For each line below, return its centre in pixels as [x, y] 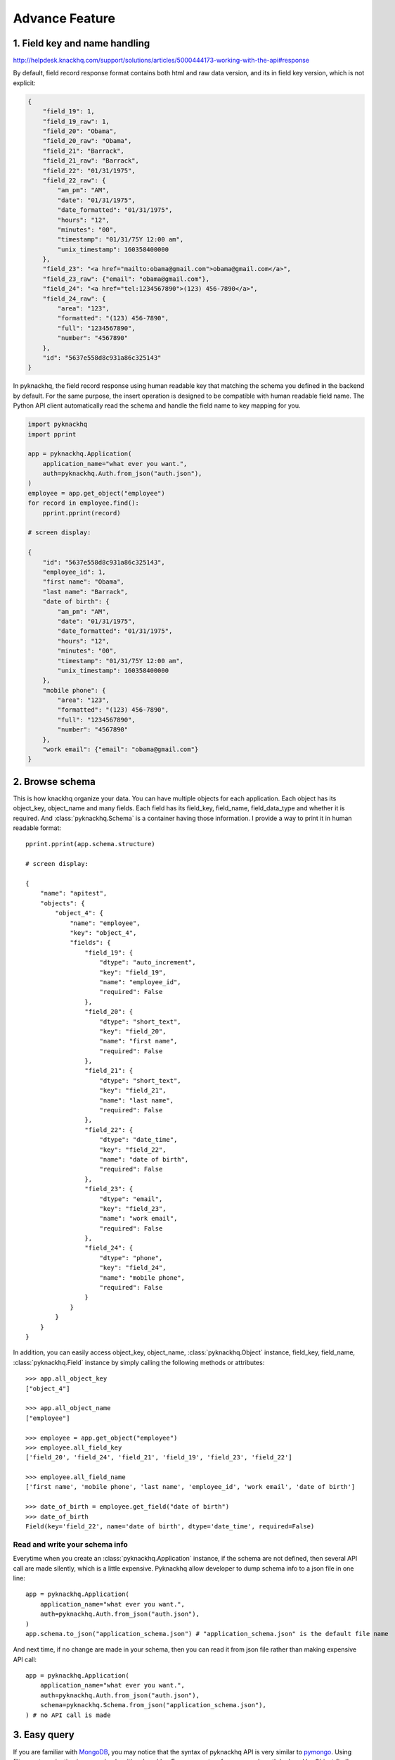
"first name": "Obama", [83, 582]
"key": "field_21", [133, 1090]
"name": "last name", [137, 1100]
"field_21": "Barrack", [83, 151]
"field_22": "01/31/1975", [89, 170]
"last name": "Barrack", [85, 592]
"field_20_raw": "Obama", [87, 141]
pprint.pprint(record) [82, 513]
